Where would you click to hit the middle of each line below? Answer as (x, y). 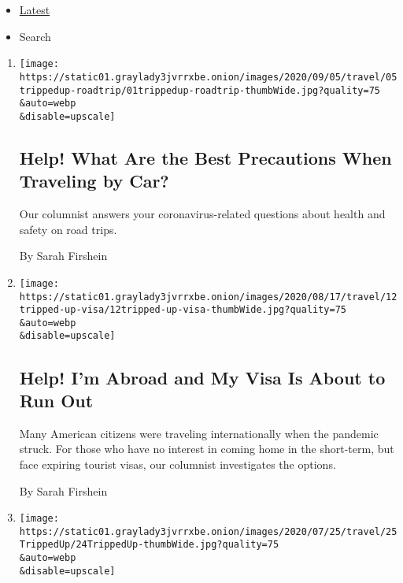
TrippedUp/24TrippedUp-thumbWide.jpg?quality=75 (149, 545)
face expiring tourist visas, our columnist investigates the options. (177, 464)
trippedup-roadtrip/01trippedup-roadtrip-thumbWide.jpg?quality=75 (200, 90)
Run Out (56, 400)
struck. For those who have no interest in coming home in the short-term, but (207, 449)
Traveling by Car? (94, 181)
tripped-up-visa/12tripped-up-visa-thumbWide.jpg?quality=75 (183, 310)
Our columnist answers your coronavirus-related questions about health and (202, 214)
